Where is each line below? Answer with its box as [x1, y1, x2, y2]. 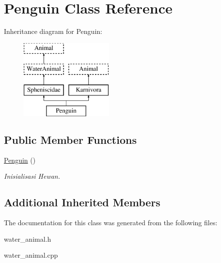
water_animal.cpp [4, 250, 58, 260]
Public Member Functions [4, 132, 137, 147]
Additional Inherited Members [4, 195, 160, 210]
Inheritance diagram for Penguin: [4, 26, 102, 36]
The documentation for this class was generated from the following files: [4, 217, 218, 228]
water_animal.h [4, 233, 51, 244]
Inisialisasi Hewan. [4, 171, 61, 181]
